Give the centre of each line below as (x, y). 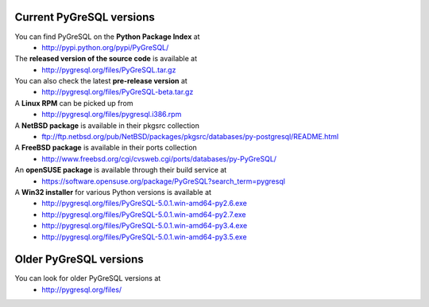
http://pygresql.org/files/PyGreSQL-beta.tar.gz (118, 92)
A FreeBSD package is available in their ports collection (106, 148)
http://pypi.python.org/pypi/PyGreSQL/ (105, 47)
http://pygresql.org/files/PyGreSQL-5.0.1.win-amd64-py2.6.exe (145, 204)
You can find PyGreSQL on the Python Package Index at (107, 37)
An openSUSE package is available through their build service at (121, 170)
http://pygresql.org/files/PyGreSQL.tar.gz (109, 70)
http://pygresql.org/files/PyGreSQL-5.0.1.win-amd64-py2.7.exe (144, 214)
